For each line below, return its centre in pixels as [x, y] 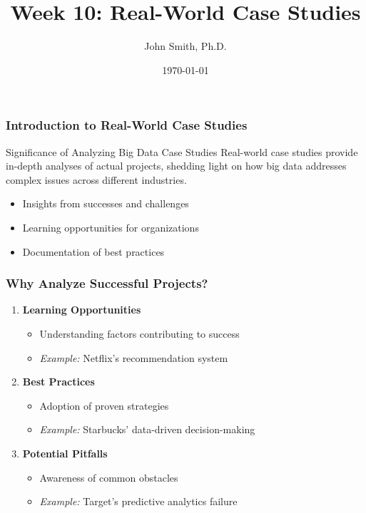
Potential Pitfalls [65, 453]
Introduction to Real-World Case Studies [127, 125]
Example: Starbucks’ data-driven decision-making [147, 429]
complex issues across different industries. [96, 179]
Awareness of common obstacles [109, 477]
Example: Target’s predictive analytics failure [138, 501]
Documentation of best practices [93, 251]
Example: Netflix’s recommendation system [134, 357]
